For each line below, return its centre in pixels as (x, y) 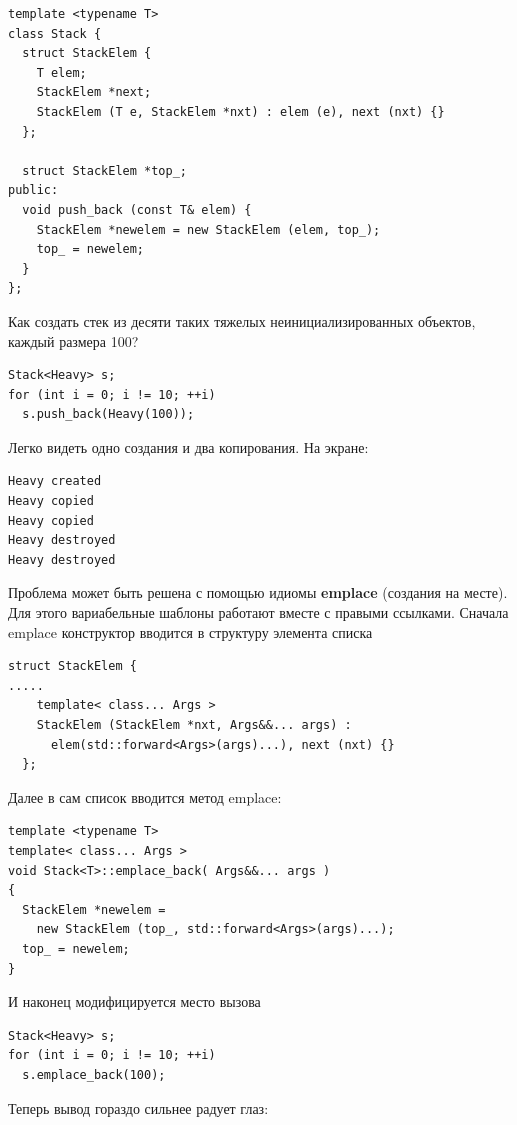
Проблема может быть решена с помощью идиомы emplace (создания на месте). (258, 592)
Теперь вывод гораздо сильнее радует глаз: (138, 1107)
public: (33, 190)
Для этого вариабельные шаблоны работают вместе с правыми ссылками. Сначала (258, 612)
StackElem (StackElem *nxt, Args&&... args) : (194, 725)
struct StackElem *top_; (104, 170)
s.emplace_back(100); (94, 1074)
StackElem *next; (94, 92)
